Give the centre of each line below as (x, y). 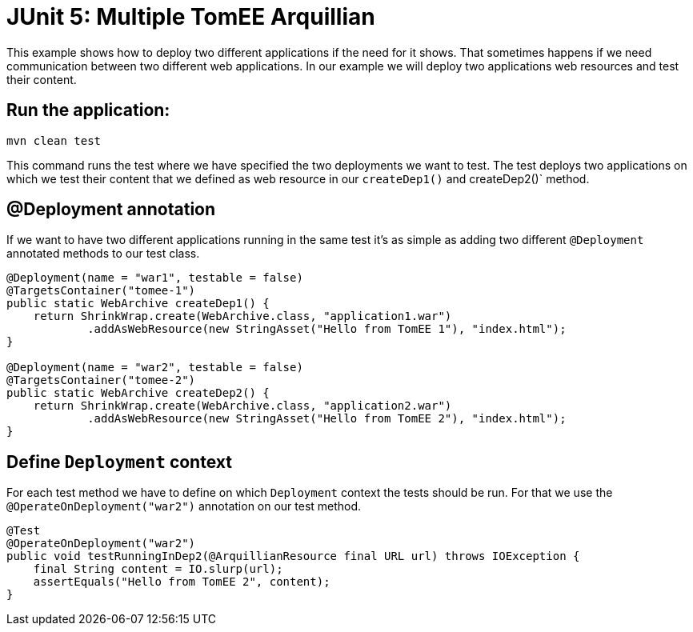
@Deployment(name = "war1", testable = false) (155, 278)
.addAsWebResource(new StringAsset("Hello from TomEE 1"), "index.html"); (327, 329)
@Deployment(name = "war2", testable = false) (155, 368)
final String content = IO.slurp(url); (158, 569)
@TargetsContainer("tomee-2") (101, 380)
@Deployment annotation (111, 210)
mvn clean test (54, 140)
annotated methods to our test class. (103, 254)
